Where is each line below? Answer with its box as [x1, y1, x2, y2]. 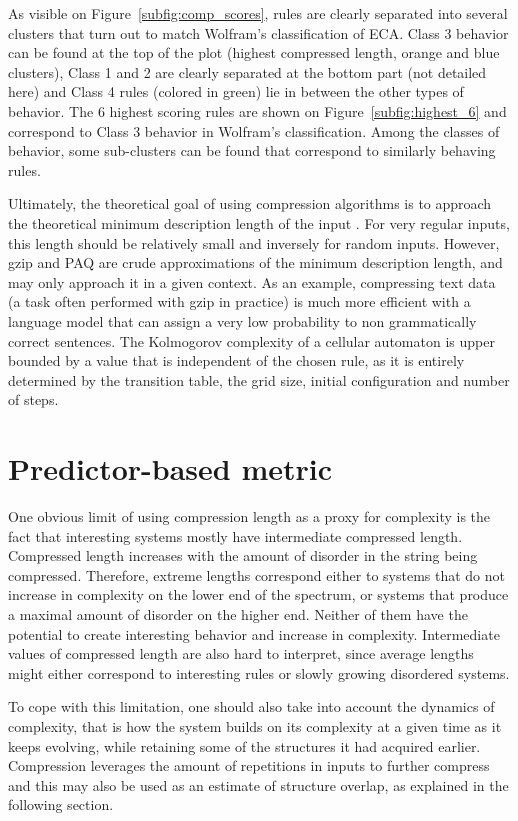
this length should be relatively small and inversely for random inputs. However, [8, 232, 500, 253]
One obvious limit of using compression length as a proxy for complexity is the [8, 506, 491, 526]
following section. [8, 794, 114, 815]
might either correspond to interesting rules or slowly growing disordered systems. [8, 662, 510, 683]
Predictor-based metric [8, 448, 333, 489]
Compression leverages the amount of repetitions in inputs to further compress [8, 755, 490, 776]
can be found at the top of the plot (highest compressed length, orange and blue [8, 42, 500, 63]
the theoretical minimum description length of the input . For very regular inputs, [8, 212, 510, 233]
